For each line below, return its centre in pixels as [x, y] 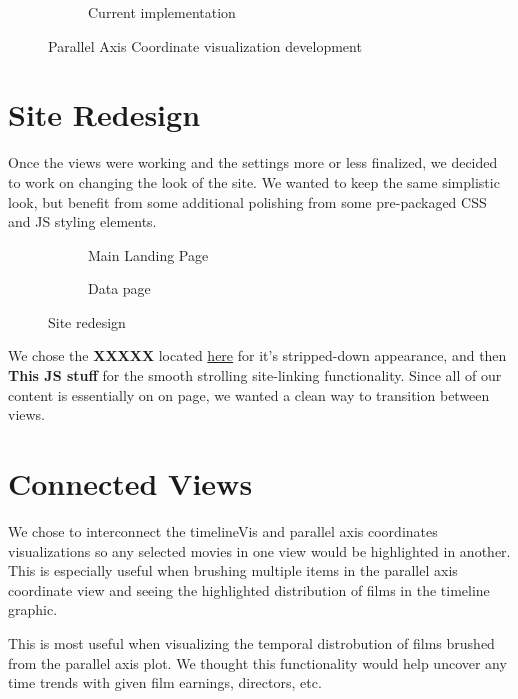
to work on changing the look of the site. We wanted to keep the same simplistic [254, 181]
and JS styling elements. [82, 221]
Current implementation [162, 12]
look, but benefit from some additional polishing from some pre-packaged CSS [247, 201]
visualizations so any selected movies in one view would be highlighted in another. [259, 550]
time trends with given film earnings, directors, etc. [165, 682]
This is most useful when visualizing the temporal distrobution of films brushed [251, 642]
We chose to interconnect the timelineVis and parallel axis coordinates [223, 530]
